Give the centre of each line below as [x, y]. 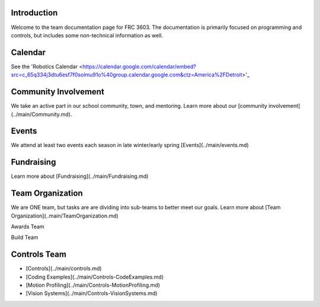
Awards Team [28, 226]
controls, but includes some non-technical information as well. [87, 35]
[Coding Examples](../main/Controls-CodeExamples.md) [95, 277]
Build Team [25, 238]
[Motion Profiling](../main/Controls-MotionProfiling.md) [93, 285]
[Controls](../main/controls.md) [64, 268]
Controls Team [39, 255]
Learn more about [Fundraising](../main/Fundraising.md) [80, 176]
